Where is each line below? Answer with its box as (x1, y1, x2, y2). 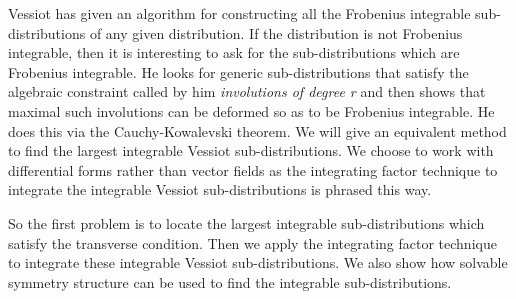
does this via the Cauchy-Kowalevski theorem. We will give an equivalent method (8, 120, 507, 141)
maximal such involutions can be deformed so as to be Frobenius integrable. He (8, 100, 495, 121)
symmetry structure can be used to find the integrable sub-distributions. (8, 271, 452, 292)
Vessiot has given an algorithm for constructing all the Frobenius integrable (8, 3, 471, 23)
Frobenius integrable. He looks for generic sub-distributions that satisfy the (8, 61, 469, 82)
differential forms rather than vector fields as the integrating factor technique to (8, 159, 498, 180)
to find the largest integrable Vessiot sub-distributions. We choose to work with (8, 140, 494, 161)
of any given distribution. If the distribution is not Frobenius (89, 22, 463, 43)
